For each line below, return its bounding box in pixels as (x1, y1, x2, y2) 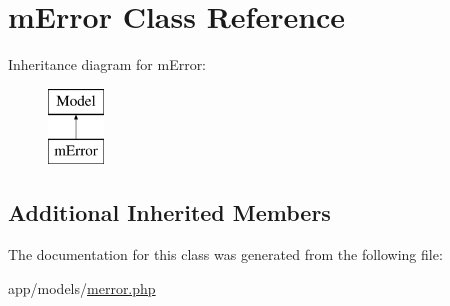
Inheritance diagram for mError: (8, 54, 207, 75)
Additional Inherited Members (8, 197, 331, 228)
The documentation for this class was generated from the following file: (8, 244, 443, 265)
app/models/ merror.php (8, 277, 156, 298)
